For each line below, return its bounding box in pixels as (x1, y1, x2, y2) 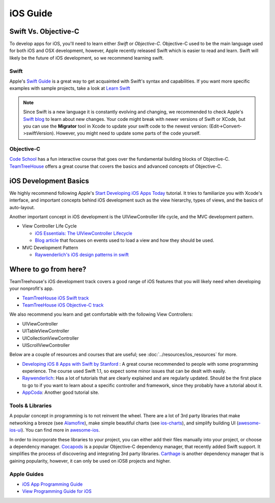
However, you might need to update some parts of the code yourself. (56, 130, 201, 136)
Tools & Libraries (9, 402, 52, 409)
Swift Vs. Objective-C (9, 27, 79, 36)
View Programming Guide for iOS (22, 488, 92, 494)
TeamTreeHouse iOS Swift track (22, 295, 89, 301)
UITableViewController (22, 328, 69, 334)
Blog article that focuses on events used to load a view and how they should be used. (35, 237, 214, 243)
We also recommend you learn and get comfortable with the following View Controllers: (9, 311, 193, 317)
